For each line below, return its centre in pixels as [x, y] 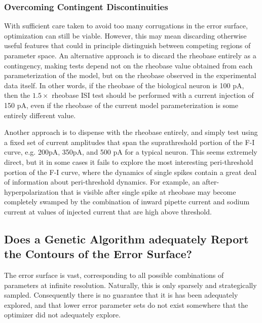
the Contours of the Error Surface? [98, 254]
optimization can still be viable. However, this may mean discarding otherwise [125, 35]
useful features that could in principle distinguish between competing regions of [127, 45]
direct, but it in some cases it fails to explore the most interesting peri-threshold [129, 161]
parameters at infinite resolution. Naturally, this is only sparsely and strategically [130, 285]
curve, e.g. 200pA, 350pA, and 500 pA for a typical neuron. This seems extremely [131, 152]
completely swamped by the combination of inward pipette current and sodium [127, 202]
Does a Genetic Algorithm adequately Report [126, 239]
